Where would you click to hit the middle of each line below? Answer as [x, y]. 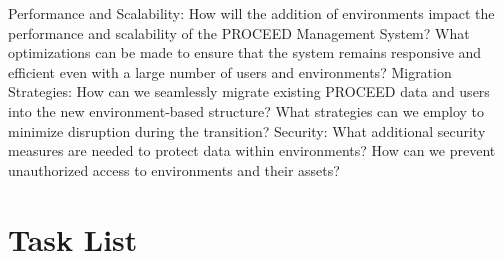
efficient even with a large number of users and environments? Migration [230, 71]
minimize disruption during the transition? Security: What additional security [247, 130]
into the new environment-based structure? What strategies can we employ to [246, 110]
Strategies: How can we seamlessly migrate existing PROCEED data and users [249, 91]
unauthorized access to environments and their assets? [174, 169]
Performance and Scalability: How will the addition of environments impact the [251, 13]
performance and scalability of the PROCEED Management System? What [239, 32]
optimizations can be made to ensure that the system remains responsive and [245, 52]
